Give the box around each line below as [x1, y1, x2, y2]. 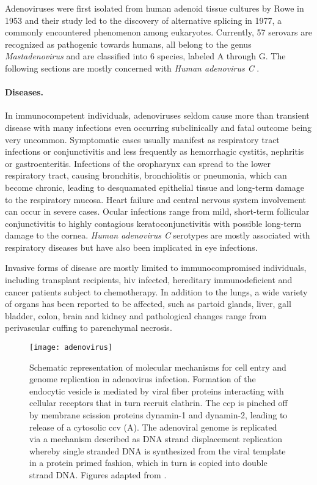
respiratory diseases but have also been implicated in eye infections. [5, 240, 258, 253]
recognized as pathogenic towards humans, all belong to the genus [5, 37, 252, 50]
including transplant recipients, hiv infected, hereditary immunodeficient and [5, 273, 293, 286]
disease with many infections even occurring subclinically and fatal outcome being [5, 120, 312, 133]
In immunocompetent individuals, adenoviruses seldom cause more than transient [5, 109, 310, 122]
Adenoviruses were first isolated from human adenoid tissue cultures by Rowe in [5, 2, 304, 14]
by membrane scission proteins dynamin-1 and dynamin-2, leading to [29, 409, 288, 421]
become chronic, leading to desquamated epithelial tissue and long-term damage [5, 180, 304, 193]
